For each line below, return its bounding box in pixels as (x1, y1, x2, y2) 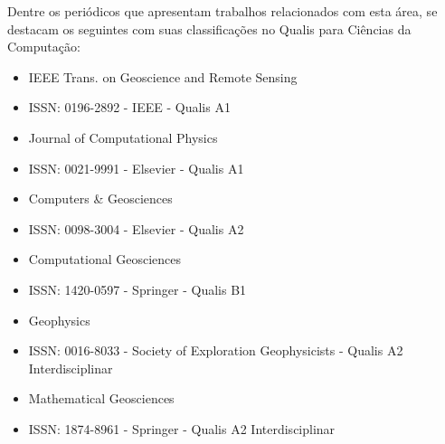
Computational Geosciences (28, 250, 182, 269)
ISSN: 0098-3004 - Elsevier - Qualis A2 (28, 219, 244, 238)
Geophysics (28, 310, 90, 329)
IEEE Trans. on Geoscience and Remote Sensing (28, 67, 298, 86)
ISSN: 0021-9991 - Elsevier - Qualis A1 (28, 158, 244, 177)
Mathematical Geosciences (28, 389, 175, 408)
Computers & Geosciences (28, 189, 173, 208)
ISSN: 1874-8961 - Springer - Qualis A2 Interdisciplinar (28, 419, 336, 438)
